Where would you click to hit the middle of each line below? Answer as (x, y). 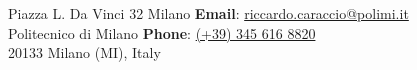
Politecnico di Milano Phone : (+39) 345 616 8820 (162, 32)
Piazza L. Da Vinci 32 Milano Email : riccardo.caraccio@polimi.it (208, 13)
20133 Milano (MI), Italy (84, 52)
